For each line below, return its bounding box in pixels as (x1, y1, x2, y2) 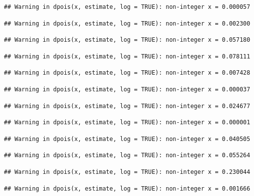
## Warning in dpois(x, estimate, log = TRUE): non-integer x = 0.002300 (4, 20, 251, 27)
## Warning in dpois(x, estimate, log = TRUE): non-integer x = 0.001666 (4, 185, 251, 192)
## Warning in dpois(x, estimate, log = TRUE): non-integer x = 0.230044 (4, 168, 251, 175)
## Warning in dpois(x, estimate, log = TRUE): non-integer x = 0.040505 (4, 135, 251, 142)
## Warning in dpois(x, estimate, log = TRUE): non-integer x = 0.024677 (4, 102, 251, 110)
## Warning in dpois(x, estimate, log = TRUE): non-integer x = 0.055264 (4, 152, 251, 159)
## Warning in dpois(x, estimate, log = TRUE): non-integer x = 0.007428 (4, 69, 251, 77)
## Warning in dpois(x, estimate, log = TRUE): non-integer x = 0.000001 (4, 119, 251, 126)
